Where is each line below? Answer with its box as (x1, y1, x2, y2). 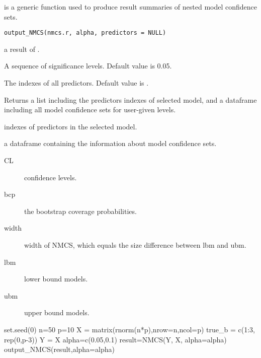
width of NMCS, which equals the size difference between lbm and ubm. (24, 239, 246, 250)
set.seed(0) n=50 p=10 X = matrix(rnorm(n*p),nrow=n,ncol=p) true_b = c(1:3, (4, 324, 255, 334)
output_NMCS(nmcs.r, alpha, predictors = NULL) (4, 29, 166, 37)
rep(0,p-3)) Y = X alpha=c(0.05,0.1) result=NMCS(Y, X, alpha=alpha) (4, 334, 227, 344)
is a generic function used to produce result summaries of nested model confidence (4, 2, 257, 12)
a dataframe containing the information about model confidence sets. (4, 138, 217, 149)
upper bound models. (24, 307, 90, 318)
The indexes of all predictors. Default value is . (4, 78, 149, 88)
